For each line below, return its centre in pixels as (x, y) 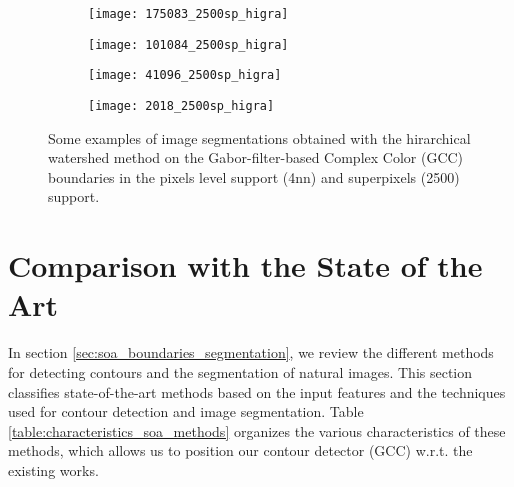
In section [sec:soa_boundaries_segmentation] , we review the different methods (251, 352)
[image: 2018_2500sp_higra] (181, 105)
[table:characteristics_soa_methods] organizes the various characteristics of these (257, 430)
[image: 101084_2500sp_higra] (188, 44)
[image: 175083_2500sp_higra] (188, 14)
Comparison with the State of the (245, 265)
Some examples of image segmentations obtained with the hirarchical (259, 137)
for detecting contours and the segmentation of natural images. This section (240, 371)
